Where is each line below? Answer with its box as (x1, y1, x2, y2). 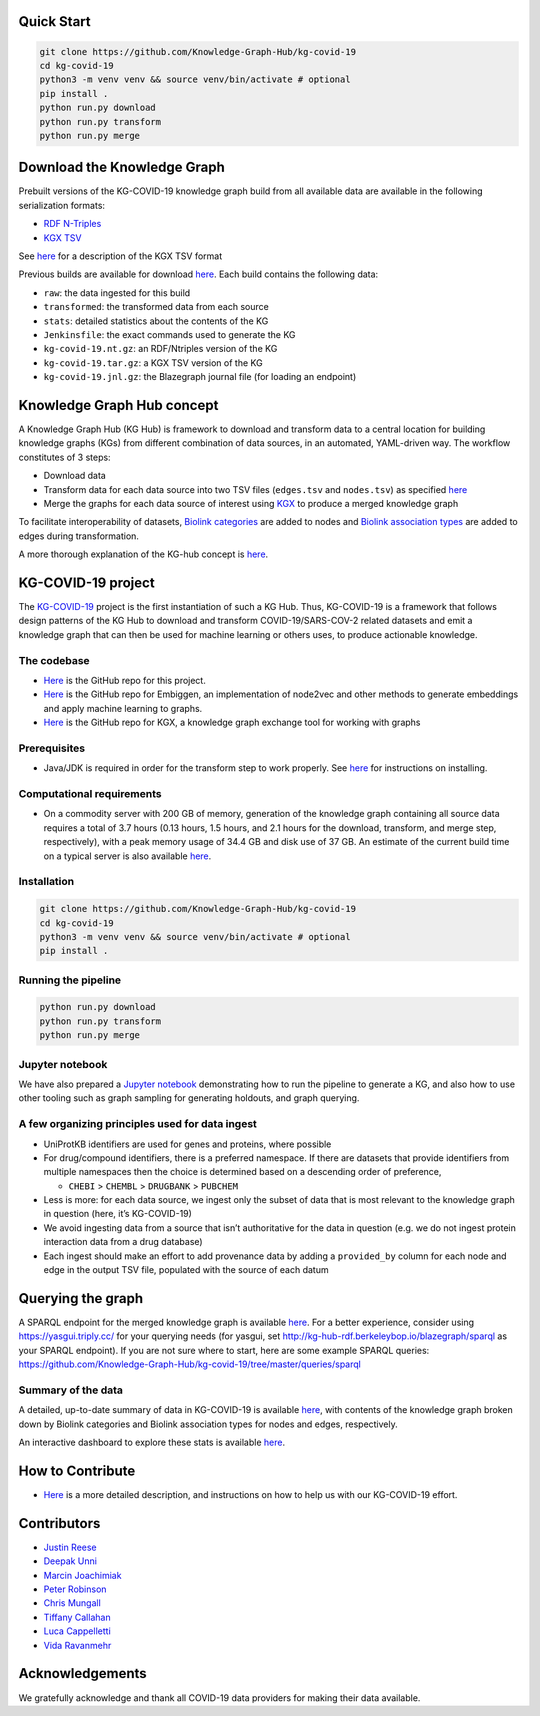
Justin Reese (43, 1541, 97, 1553)
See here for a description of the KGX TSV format (18, 250, 223, 262)
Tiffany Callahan (43, 1611, 111, 1623)
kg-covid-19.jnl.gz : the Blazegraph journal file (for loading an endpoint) (43, 371, 357, 383)
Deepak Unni (43, 1555, 97, 1567)
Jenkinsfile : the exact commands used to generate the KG (43, 328, 296, 340)
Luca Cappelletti (43, 1625, 112, 1637)
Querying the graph (18, 1290, 144, 1307)
